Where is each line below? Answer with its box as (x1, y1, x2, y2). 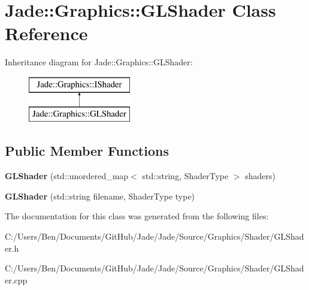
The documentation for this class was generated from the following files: (5, 210, 269, 222)
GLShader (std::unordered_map (5, 170, 129, 182)
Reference (5, 21, 88, 46)
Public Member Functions (5, 141, 169, 160)
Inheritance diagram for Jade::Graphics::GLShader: (5, 56, 193, 68)
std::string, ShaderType (142, 170, 229, 182)
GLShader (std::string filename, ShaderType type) (5, 189, 195, 202)
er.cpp (5, 273, 28, 286)
